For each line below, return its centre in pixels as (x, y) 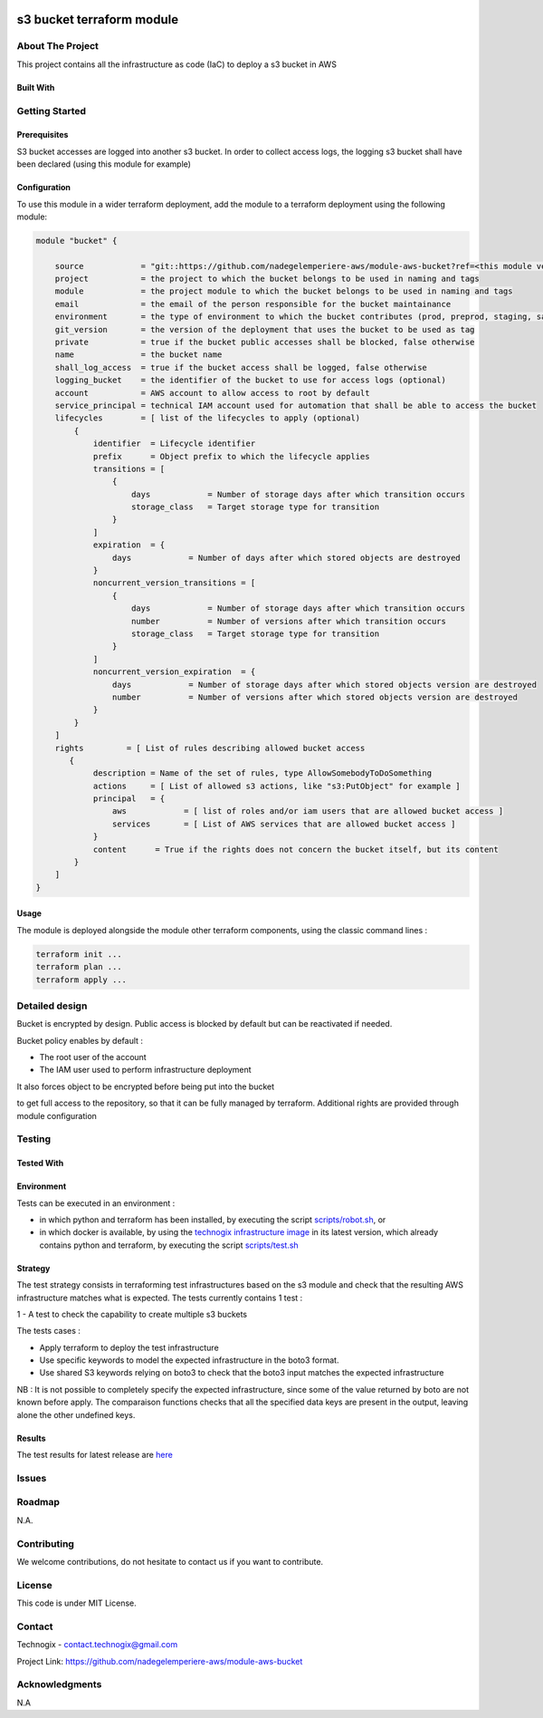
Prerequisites (43, 135)
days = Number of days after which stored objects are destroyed (286, 558)
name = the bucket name (138, 355)
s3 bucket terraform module (98, 19)
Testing (34, 1139)
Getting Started (51, 111)
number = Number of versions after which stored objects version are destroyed (314, 697)
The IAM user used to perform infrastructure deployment (146, 1070)
